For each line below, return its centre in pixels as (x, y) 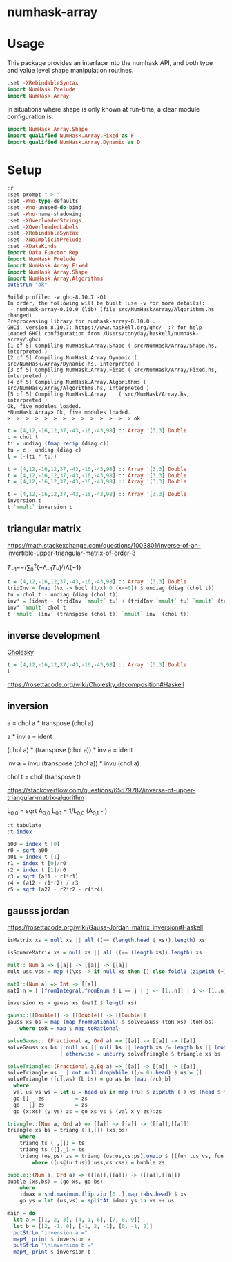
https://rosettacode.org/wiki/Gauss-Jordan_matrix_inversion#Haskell (105, 927)
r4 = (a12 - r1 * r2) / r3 (43, 883)
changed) (20, 316)
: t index (20, 832)
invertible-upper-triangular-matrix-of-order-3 (71, 553)
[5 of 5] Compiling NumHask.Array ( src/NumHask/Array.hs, (98, 394)
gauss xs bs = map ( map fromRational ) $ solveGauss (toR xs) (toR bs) (111, 1022)
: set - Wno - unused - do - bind (44, 207)
